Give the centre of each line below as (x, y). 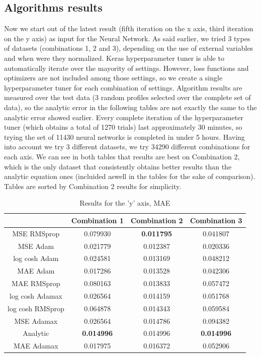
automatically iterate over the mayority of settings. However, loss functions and (126, 68)
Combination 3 (216, 220)
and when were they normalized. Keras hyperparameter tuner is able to (114, 58)
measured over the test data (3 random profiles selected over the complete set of (127, 97)
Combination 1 (97, 220)
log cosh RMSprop (36, 308)
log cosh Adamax (36, 295)
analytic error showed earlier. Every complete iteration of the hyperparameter (124, 117)
